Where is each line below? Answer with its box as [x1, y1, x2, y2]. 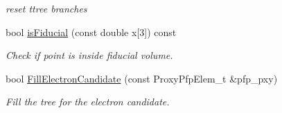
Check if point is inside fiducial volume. [6, 48, 173, 62]
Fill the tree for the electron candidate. [6, 94, 170, 109]
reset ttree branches [6, 1, 87, 15]
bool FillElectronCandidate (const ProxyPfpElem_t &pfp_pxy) [6, 71, 278, 85]
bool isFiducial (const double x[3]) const [6, 24, 177, 39]
